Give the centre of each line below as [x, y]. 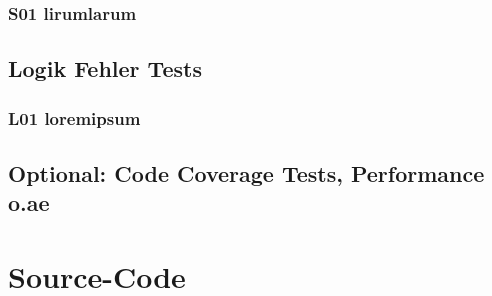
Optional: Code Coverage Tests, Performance [246, 172]
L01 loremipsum [74, 117]
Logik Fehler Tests [105, 68]
